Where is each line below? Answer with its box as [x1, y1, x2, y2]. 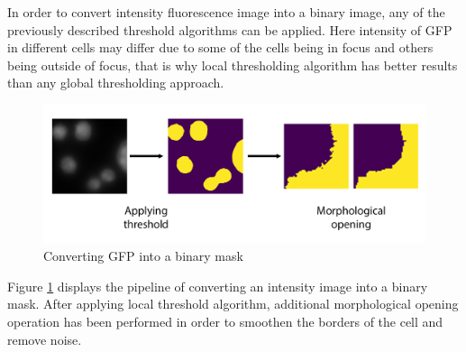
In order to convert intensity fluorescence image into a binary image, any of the [7, 3, 445, 21]
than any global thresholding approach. [7, 73, 224, 92]
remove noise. [7, 329, 82, 348]
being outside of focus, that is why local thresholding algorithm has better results [7, 55, 458, 74]
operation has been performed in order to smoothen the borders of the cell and [7, 311, 443, 330]
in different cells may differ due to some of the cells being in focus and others [7, 38, 434, 57]
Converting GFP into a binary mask [43, 246, 243, 265]
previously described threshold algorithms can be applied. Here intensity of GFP [7, 20, 452, 39]
